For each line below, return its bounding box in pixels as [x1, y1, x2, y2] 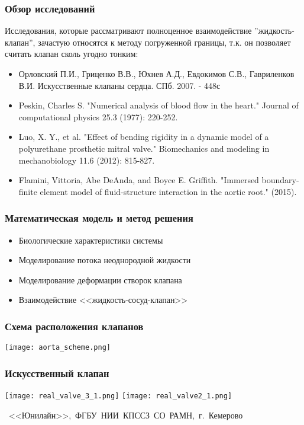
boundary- [261, 174, 299, 186]
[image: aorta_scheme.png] [5, 343, 111, 352]
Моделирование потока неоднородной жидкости [18, 254, 191, 266]
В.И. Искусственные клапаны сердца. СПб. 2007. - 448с [18, 79, 221, 91]
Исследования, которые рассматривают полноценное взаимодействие [5, 24, 252, 37]
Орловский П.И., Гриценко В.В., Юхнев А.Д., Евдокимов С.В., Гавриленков [18, 68, 295, 79]
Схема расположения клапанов [5, 318, 144, 333]
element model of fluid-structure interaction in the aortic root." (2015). [40, 185, 297, 197]
